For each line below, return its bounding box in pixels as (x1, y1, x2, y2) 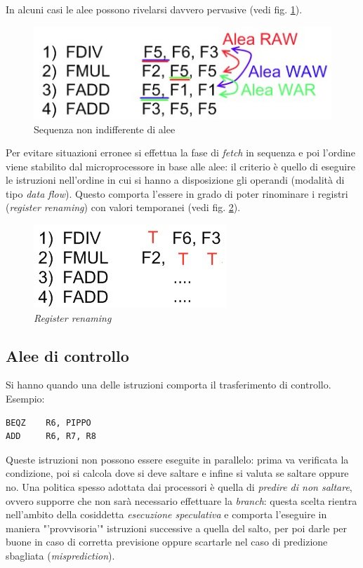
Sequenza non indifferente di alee (34, 121, 176, 136)
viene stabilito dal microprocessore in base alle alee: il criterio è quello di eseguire (6, 158, 355, 173)
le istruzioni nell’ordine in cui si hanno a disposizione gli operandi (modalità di (6, 173, 345, 187)
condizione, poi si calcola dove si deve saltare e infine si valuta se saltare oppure (6, 466, 349, 480)
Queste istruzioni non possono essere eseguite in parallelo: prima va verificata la (6, 452, 349, 466)
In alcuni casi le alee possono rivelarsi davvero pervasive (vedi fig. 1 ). (6, 2, 303, 16)
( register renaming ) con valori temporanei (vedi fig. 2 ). (6, 200, 241, 215)
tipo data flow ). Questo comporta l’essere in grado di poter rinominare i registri (6, 186, 348, 201)
